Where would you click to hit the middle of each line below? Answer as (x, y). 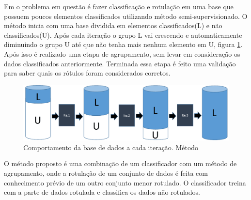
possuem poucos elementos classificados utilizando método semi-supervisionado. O (126, 16)
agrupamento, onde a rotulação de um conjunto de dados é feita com (106, 173)
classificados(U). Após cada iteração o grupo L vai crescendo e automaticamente (123, 35)
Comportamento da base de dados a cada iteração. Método (111, 147)
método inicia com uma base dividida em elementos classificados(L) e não (113, 25)
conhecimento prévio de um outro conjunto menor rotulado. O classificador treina (125, 182)
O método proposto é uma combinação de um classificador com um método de (120, 163)
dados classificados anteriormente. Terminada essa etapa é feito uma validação (120, 63)
